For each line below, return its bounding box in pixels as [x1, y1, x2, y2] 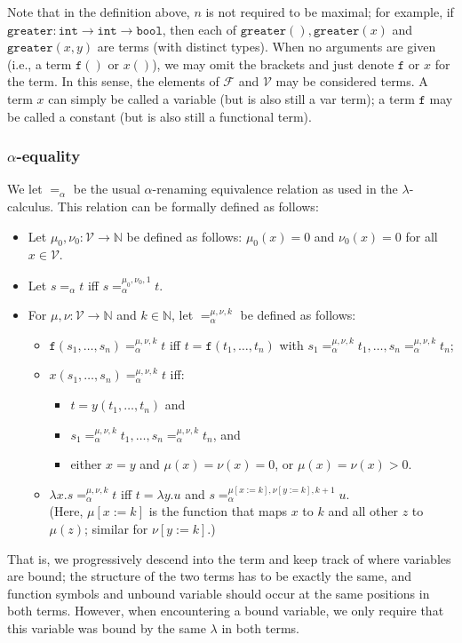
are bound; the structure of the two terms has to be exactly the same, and [7, 567, 412, 585]
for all [405, 226, 438, 245]
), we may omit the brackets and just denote [152, 54, 394, 73]
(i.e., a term [7, 54, 72, 73]
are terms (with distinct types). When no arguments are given [97, 37, 436, 56]
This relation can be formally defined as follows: [57, 196, 319, 215]
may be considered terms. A [275, 72, 428, 91]
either [70, 455, 102, 473]
